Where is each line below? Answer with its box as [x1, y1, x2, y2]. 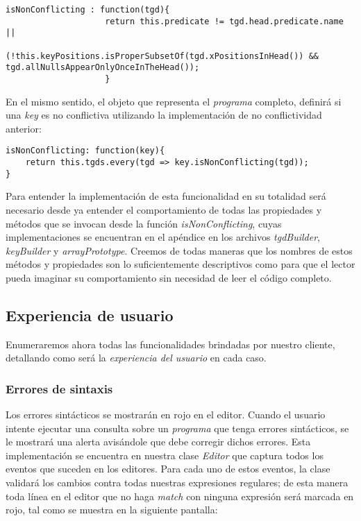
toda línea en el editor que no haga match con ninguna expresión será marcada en [6, 488, 354, 503]
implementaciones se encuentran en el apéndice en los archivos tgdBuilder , [6, 230, 321, 244]
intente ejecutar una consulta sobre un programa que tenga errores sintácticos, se [6, 420, 349, 435]
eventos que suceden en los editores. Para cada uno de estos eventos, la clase [6, 461, 330, 476]
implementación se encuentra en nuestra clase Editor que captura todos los [6, 447, 324, 462]
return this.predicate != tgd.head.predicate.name [105, 16, 344, 26]
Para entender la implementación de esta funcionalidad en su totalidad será [6, 189, 326, 203]
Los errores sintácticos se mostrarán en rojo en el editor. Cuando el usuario [6, 407, 326, 422]
